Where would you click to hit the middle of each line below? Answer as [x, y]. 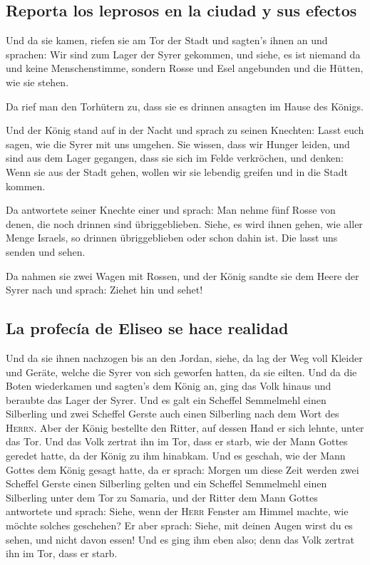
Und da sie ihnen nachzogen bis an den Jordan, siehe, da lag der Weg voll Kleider [184, 357]
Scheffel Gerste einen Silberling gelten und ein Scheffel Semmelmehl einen [166, 483]
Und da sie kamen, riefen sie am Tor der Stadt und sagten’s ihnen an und [167, 40]
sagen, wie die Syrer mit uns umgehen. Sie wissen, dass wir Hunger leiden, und [178, 144]
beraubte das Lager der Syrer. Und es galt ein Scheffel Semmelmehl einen [166, 399]
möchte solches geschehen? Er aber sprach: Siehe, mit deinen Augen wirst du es [179, 525]
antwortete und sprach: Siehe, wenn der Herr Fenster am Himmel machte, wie [177, 511]
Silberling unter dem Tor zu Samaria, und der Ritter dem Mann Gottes [162, 497]
